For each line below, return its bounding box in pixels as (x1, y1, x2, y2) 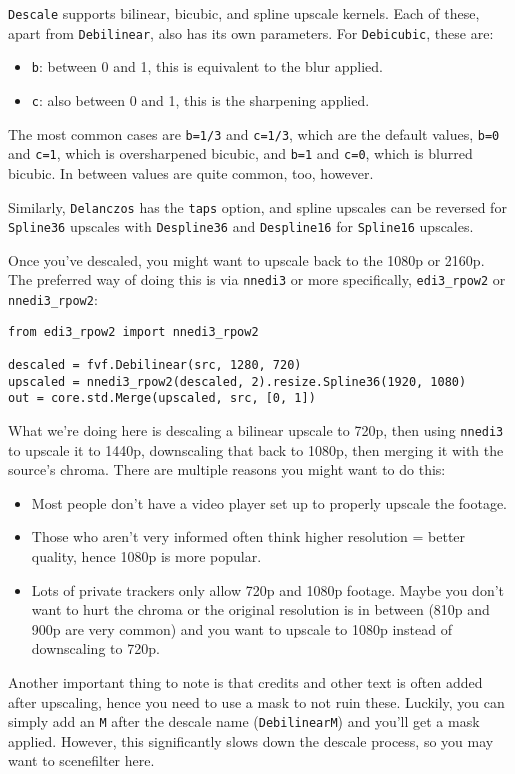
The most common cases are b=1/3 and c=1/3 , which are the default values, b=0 (8, 123, 500, 144)
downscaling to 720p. (31, 638, 160, 659)
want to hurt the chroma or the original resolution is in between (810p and (31, 599, 490, 620)
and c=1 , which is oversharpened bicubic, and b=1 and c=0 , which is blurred (8, 143, 473, 164)
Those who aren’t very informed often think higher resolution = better (31, 526, 466, 547)
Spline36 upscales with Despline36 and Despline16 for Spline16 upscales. (8, 216, 474, 237)
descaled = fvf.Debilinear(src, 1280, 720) (8, 358, 302, 373)
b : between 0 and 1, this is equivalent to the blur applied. (31, 56, 383, 77)
